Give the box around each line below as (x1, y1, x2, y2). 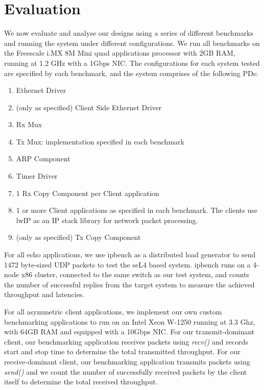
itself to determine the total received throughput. (4, 376, 158, 387)
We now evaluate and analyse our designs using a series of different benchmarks (4, 28, 253, 38)
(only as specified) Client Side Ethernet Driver (16, 102, 162, 112)
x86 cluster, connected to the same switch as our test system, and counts (21, 269, 250, 280)
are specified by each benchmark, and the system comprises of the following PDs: (4, 67, 258, 78)
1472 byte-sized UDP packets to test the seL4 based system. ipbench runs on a (4, 259, 251, 270)
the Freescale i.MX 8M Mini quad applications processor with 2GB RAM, (4, 47, 235, 58)
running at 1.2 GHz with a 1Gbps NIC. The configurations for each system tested (4, 57, 260, 68)
